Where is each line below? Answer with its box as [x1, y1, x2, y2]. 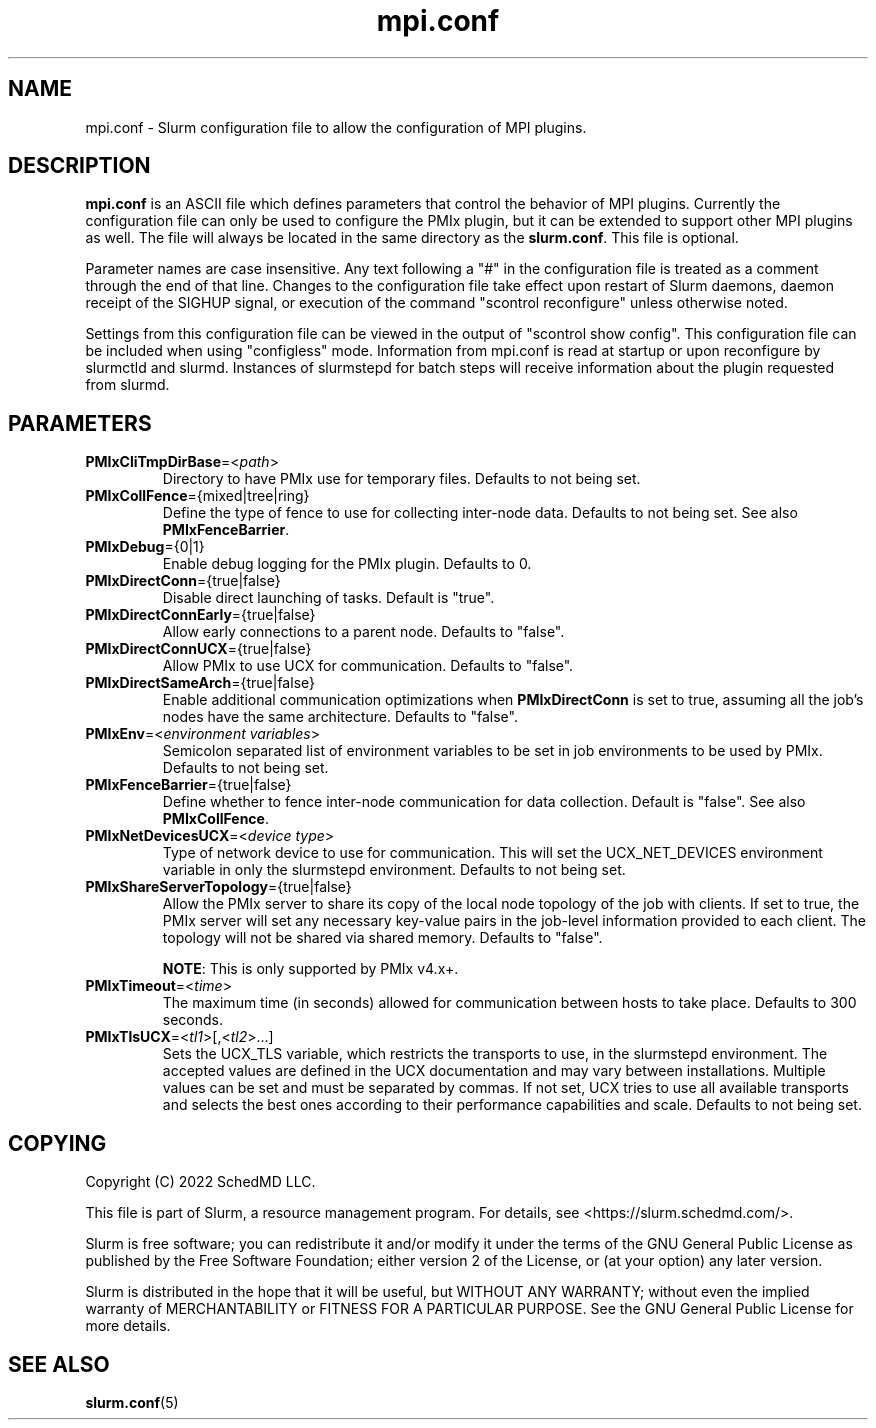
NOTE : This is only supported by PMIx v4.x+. [162, 960, 459, 978]
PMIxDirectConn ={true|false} [85, 572, 281, 590]
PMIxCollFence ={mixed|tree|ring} [85, 487, 310, 505]
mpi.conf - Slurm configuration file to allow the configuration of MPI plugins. [85, 118, 587, 136]
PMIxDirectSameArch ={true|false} [85, 674, 315, 692]
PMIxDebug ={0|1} [85, 538, 205, 556]
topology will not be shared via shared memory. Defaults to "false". [162, 929, 603, 947]
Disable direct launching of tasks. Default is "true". [162, 589, 495, 607]
